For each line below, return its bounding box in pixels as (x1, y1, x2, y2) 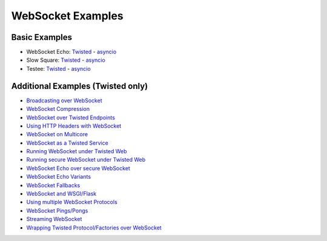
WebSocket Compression (26, 105, 90, 113)
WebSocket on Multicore (26, 131, 88, 138)
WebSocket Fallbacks (26, 182, 81, 189)
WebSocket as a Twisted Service (26, 139, 108, 147)
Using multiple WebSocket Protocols (26, 199, 117, 206)
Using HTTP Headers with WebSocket (26, 122, 122, 130)
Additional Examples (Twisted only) (11, 81, 148, 91)
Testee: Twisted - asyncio (26, 65, 91, 72)
